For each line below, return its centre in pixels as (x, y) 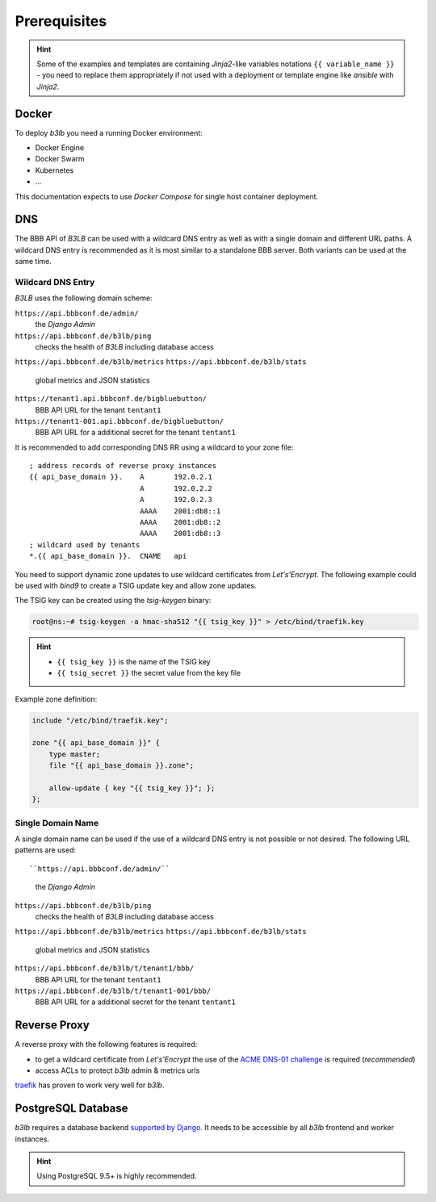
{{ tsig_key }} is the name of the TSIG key (134, 661)
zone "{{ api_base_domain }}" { (96, 743)
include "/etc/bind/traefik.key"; (100, 720)
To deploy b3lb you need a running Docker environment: (109, 132)
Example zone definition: (56, 699)
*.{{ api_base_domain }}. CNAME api (108, 556)
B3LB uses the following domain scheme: (84, 298)
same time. (34, 262)
